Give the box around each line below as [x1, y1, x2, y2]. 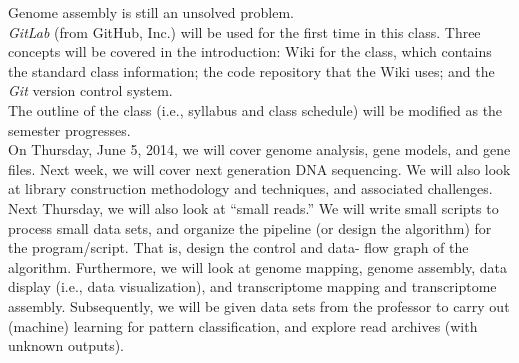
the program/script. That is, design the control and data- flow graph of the [8, 237, 469, 258]
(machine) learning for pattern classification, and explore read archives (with [8, 315, 478, 336]
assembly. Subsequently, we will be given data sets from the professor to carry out [8, 295, 510, 316]
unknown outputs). [8, 335, 125, 356]
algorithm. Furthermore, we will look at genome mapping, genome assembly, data [8, 256, 508, 277]
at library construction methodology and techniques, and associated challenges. [8, 178, 493, 199]
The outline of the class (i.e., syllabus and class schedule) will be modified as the [8, 99, 503, 120]
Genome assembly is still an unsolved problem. [8, 2, 294, 22]
